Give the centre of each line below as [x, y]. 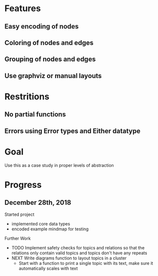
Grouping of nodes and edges [50, 59]
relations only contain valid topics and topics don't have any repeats [79, 253]
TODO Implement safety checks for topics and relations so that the [78, 247]
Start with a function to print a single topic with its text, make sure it [86, 263]
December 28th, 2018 [38, 203]
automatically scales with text [48, 268]
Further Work [18, 238]
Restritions [27, 96]
